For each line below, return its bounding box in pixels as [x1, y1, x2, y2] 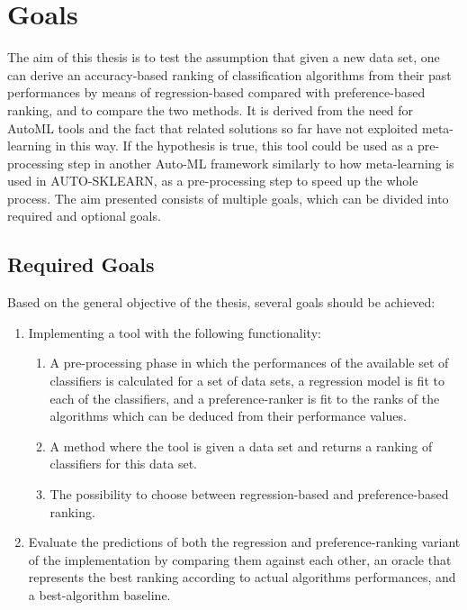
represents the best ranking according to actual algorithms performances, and [28, 568, 456, 587]
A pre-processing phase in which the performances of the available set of [49, 353, 449, 372]
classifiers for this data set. [49, 454, 197, 473]
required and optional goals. [7, 206, 161, 225]
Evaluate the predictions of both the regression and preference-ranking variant [28, 533, 461, 551]
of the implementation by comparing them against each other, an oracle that [28, 550, 452, 569]
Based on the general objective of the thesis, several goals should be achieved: [7, 293, 436, 312]
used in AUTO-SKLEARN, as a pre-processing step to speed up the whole [7, 171, 418, 190]
